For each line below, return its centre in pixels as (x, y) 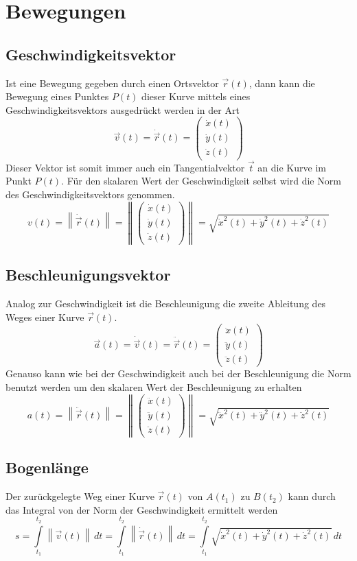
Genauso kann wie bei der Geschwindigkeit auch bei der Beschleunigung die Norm (178, 373)
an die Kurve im (292, 167)
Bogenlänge (47, 467)
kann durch (312, 496)
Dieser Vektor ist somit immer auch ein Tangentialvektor (125, 167)
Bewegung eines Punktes (57, 96)
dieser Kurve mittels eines (196, 96)
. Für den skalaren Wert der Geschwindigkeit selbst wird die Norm (201, 181)
